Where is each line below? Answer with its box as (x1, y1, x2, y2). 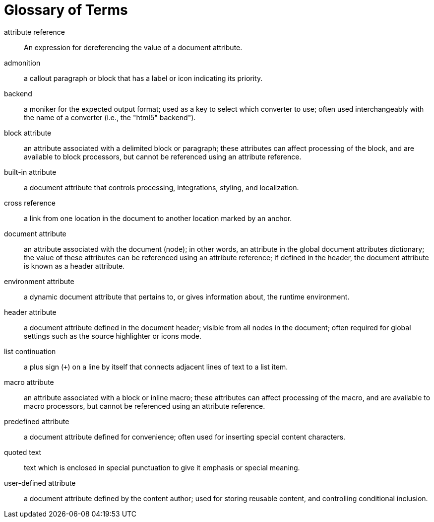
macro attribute (4, 377, 54, 386)
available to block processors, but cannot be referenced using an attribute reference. (24, 152, 302, 161)
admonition (4, 58, 41, 67)
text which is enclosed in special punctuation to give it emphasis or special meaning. (24, 463, 300, 472)
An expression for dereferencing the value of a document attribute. (24, 43, 243, 52)
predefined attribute (4, 417, 69, 426)
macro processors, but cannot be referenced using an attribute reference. (24, 401, 265, 410)
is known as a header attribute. (24, 261, 125, 270)
